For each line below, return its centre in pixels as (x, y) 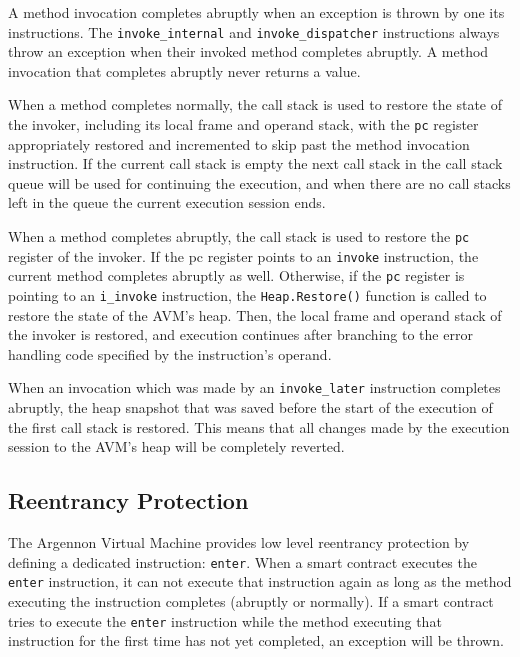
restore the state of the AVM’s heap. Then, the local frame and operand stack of (255, 314)
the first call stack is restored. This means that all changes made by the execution (259, 426)
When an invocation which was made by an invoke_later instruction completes (254, 387)
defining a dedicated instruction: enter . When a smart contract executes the (242, 561)
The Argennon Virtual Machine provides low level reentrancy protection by (239, 542)
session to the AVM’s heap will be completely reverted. (176, 446)
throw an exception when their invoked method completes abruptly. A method (248, 51)
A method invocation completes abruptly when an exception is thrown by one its (256, 12)
